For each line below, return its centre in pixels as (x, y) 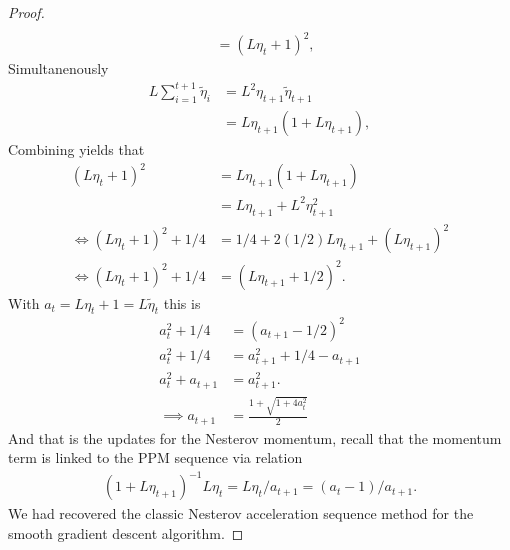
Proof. (26, 12)
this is (182, 302)
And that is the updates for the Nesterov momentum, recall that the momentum (255, 437)
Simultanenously (58, 68)
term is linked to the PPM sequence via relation (155, 457)
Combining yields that (76, 149)
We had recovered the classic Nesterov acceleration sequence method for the (241, 513)
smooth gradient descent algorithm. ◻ (126, 532)
